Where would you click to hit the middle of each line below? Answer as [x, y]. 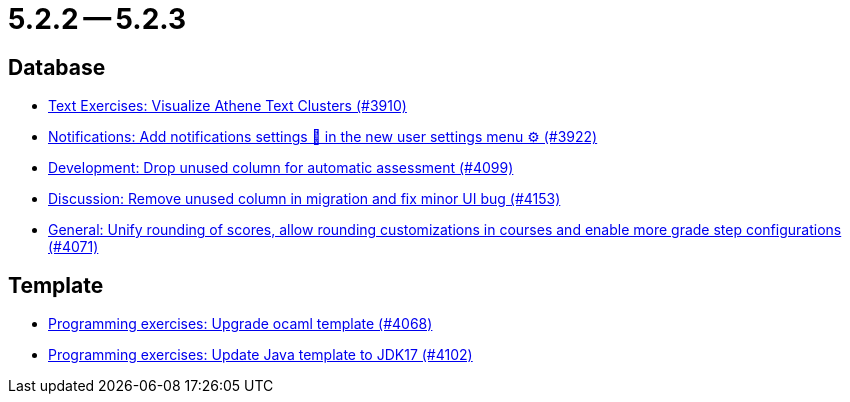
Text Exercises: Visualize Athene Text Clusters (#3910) [227, 106]
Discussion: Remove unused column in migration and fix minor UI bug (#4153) [304, 199]
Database [57, 67]
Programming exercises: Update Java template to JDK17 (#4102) [260, 355]
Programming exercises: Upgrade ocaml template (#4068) [240, 324]
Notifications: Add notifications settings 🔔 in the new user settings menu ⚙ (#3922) [323, 137]
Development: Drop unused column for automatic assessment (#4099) [281, 168]
